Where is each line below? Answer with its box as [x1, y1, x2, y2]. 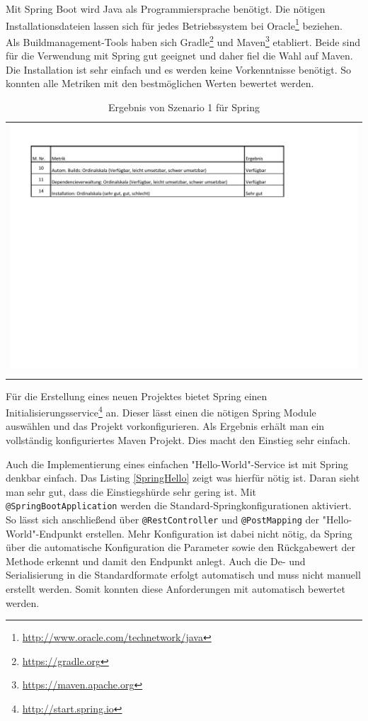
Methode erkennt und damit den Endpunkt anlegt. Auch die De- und [6, 553, 306, 568]
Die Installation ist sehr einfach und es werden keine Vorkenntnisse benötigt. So [6, 62, 352, 76]
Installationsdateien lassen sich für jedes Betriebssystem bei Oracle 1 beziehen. [6, 16, 343, 33]
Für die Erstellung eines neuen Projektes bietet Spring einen [6, 388, 268, 403]
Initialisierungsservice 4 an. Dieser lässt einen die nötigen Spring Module [6, 403, 316, 419]
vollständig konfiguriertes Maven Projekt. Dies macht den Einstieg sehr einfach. [6, 432, 351, 447]
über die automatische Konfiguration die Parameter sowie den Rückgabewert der [6, 540, 355, 555]
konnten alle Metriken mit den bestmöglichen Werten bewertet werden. [6, 76, 314, 91]
